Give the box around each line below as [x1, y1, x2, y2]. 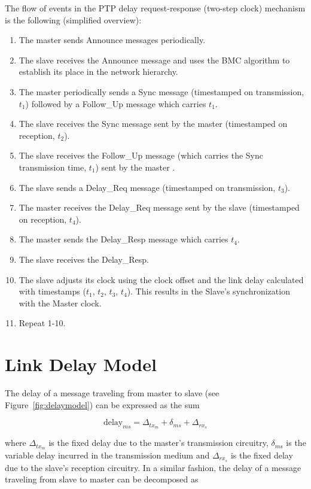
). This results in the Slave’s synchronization [127, 285, 290, 297]
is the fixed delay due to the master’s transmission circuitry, [48, 436, 269, 449]
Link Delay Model [5, 352, 157, 376]
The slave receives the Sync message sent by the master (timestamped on [19, 117, 288, 130]
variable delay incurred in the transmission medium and [5, 448, 210, 461]
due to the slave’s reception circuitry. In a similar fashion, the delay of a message [5, 461, 301, 473]
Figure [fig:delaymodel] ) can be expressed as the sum [5, 398, 200, 411]
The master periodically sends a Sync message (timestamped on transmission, [19, 85, 304, 98]
